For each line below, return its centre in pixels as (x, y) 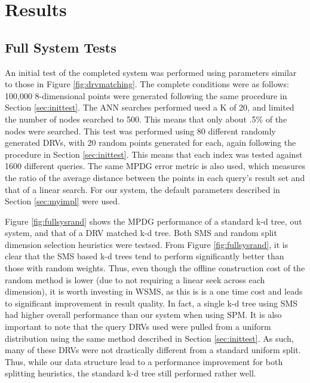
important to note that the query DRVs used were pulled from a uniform (138, 327)
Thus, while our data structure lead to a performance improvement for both (144, 361)
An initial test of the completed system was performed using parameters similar (151, 72)
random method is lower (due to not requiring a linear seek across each (135, 279)
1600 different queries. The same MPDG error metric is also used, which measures (155, 166)
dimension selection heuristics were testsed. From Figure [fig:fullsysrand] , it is (147, 244)
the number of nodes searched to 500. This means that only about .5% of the (146, 119)
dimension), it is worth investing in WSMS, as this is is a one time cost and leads (154, 291)
